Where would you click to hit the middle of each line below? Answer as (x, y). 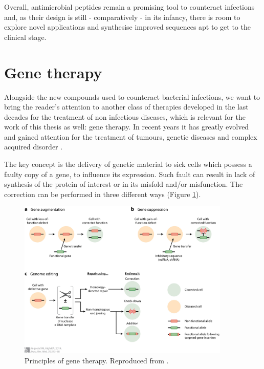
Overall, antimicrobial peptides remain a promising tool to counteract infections (129, 7)
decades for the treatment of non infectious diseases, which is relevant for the (125, 116)
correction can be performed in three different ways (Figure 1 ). (103, 194)
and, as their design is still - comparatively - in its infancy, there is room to (122, 17)
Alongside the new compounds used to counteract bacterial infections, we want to (132, 96)
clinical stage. (25, 37)
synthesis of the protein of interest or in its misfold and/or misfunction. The (124, 184)
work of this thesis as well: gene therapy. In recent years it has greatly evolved (127, 127)
